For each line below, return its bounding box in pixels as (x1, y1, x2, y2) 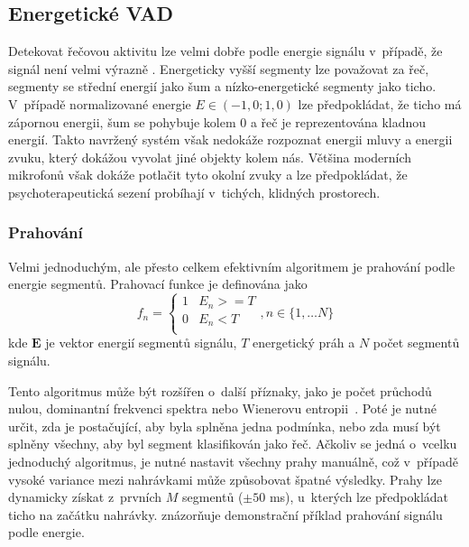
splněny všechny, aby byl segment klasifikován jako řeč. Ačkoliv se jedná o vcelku (8, 434, 457, 453)
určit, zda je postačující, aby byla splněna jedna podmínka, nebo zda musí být (8, 416, 441, 435)
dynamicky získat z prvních (8, 487, 162, 506)
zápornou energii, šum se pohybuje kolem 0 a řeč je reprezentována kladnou (8, 112, 427, 131)
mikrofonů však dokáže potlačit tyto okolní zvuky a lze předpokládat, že (8, 165, 408, 184)
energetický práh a (253, 333, 355, 352)
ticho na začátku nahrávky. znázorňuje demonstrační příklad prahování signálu (8, 505, 443, 524)
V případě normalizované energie (8, 94, 191, 113)
